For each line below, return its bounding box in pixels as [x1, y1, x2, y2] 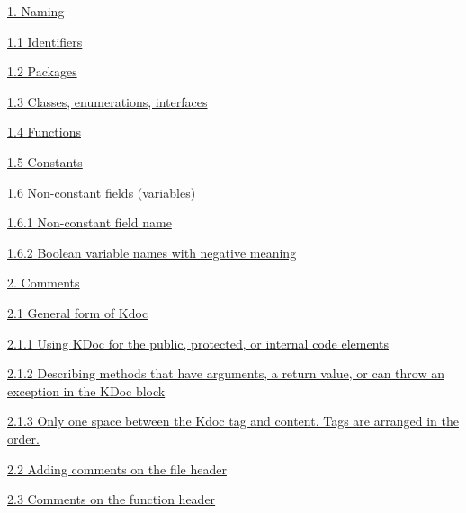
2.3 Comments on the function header [7, 490, 216, 509]
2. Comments [7, 273, 80, 292]
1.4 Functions [7, 122, 81, 141]
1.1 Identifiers [7, 31, 83, 50]
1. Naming [7, 2, 65, 20]
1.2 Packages [7, 62, 77, 81]
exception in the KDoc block [7, 381, 166, 400]
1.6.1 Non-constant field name [7, 213, 172, 232]
